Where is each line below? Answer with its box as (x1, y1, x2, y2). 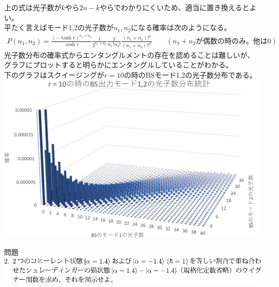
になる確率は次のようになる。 (131, 22, 231, 33)
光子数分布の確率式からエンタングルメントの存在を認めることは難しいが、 (4, 49, 254, 60)
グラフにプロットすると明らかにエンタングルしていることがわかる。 (4, 59, 233, 70)
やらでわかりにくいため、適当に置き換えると (100, 2, 250, 12)
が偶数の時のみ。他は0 (196, 37, 271, 45)
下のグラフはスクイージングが (4, 69, 104, 80)
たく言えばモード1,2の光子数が (11, 22, 113, 33)
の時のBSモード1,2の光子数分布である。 (124, 69, 257, 80)
